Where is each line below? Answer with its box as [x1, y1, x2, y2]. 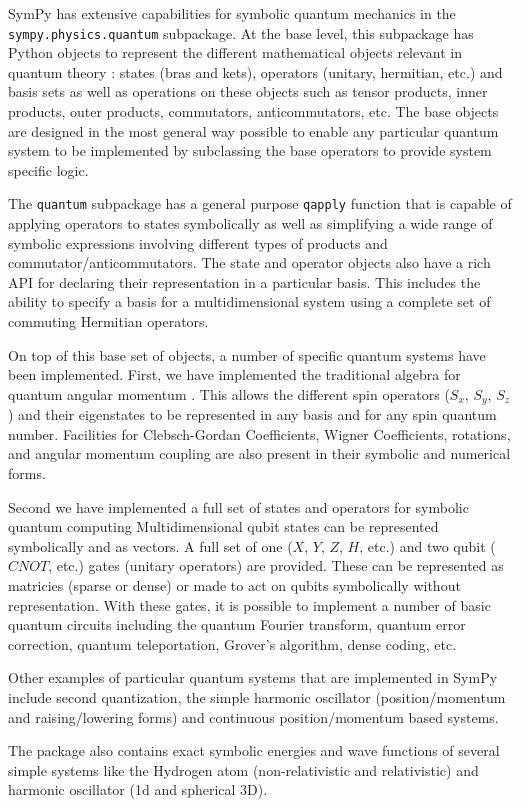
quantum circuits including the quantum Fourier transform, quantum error [8, 614, 466, 635]
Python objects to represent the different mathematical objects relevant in [8, 42, 463, 63]
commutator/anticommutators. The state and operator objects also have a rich [8, 252, 491, 273]
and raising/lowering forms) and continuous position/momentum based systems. [8, 706, 499, 727]
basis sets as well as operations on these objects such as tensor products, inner [8, 81, 488, 102]
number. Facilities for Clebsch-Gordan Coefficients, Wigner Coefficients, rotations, [8, 423, 511, 444]
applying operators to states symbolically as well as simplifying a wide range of [8, 213, 493, 234]
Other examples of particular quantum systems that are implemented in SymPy [8, 667, 498, 688]
